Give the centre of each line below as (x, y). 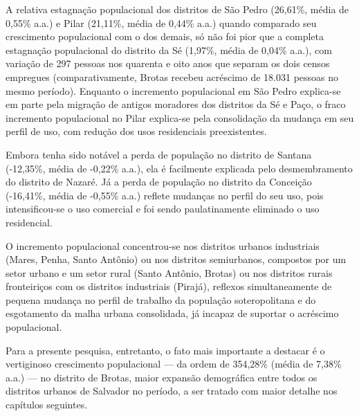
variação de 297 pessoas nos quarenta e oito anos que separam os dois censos (168, 63)
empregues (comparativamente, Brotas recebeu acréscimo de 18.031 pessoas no (172, 76)
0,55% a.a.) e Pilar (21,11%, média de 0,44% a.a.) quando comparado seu (161, 22)
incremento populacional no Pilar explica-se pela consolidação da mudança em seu (180, 117)
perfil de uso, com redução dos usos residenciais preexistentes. (136, 131)
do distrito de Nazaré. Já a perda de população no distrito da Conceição (159, 182)
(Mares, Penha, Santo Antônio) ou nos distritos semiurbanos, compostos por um (176, 259)
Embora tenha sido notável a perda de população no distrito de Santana (159, 154)
